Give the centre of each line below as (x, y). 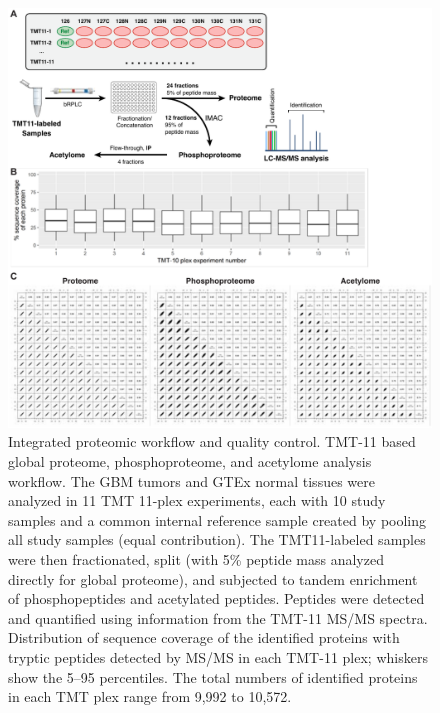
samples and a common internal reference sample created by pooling (217, 519)
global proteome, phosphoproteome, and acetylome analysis (190, 461)
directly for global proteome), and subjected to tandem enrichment (213, 578)
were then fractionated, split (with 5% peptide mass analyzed (196, 559)
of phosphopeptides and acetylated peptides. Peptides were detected (216, 598)
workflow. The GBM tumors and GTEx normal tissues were (191, 480)
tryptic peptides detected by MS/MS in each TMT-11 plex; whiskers (218, 656)
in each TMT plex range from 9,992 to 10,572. (150, 696)
